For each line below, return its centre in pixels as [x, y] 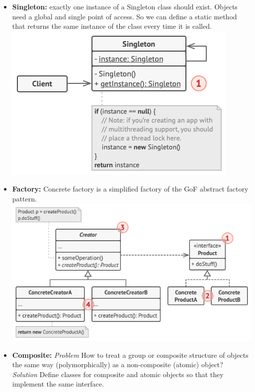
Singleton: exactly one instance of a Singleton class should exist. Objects [125, 6]
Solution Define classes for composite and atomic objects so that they [118, 374]
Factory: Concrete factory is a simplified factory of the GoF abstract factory [130, 189]
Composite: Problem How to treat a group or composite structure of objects [130, 355]
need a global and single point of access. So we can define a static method [125, 16]
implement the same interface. [58, 384]
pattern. [24, 198]
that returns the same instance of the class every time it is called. [112, 26]
